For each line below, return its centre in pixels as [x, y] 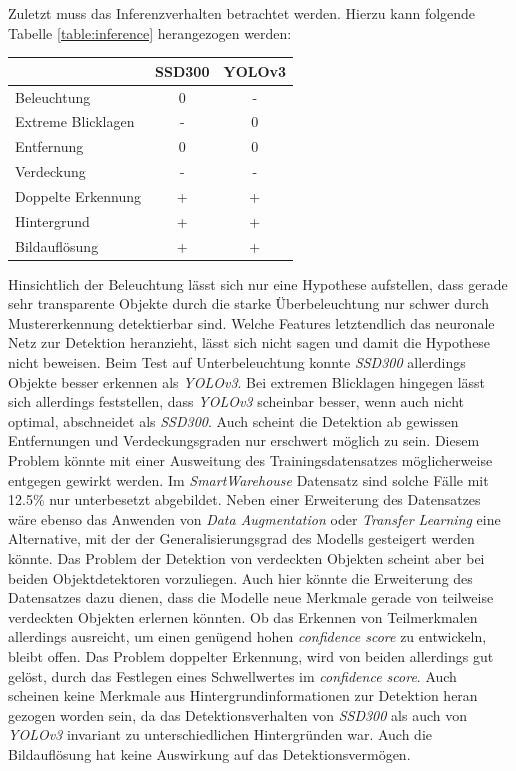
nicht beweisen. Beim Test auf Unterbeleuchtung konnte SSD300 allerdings [237, 362]
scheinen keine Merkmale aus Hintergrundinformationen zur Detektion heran [243, 695]
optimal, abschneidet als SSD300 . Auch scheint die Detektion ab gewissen [233, 420]
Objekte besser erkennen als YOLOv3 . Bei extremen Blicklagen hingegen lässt [247, 381]
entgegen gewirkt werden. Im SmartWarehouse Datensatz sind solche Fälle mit [248, 479]
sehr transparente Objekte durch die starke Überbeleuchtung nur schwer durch [248, 303]
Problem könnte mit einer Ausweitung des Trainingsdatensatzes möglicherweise [250, 460]
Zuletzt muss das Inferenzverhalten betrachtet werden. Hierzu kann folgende [242, 13]
